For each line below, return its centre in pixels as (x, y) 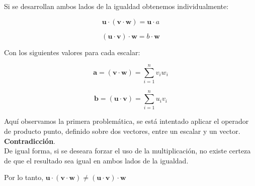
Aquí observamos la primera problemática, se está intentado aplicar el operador (126, 121)
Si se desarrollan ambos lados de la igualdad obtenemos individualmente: (116, 6)
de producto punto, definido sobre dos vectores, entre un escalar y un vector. (122, 131)
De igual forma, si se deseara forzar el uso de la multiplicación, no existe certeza (127, 151)
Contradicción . (30, 141)
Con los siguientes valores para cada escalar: (72, 52)
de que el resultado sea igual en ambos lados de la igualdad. (96, 160)
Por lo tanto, (24, 177)
